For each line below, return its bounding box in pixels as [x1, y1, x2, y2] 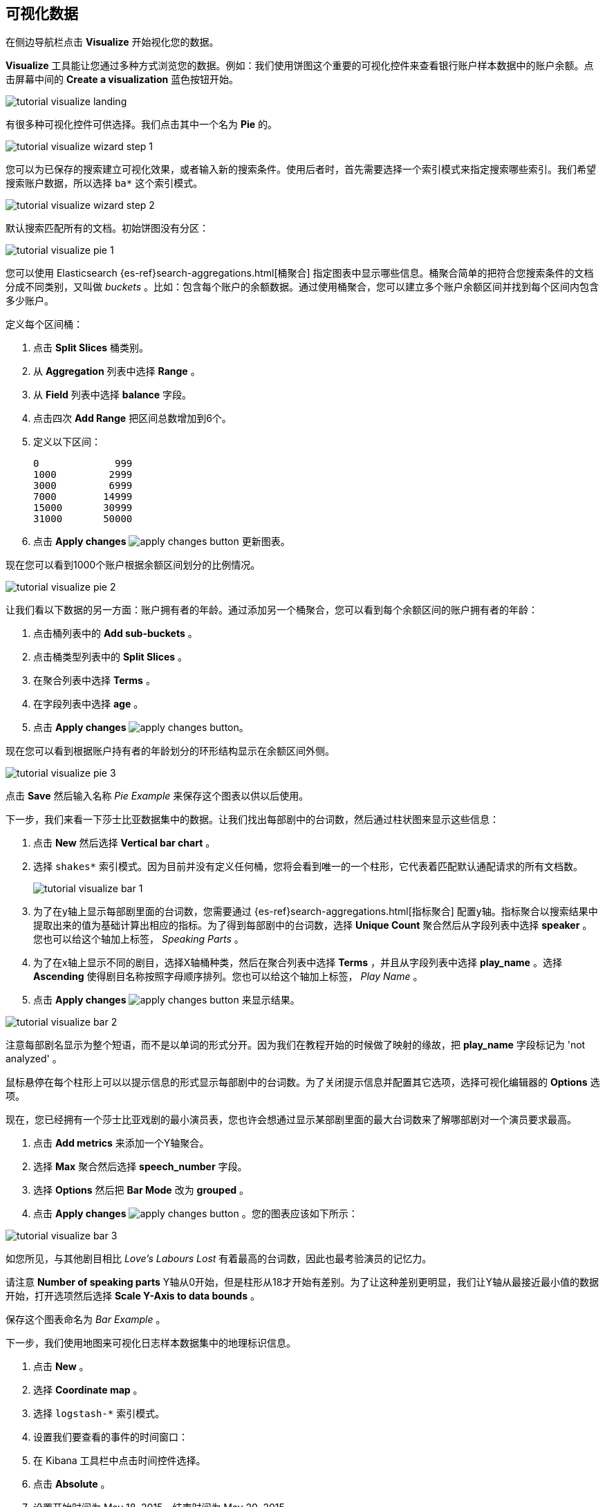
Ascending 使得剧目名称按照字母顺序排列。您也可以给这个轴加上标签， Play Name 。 [33, 970, 423, 983]
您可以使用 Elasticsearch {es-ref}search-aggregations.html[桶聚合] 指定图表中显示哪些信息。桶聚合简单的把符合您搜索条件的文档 [6, 267, 594, 279]
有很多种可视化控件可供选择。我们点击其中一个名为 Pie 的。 [6, 118, 278, 131]
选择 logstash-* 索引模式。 [33, 1407, 165, 1420]
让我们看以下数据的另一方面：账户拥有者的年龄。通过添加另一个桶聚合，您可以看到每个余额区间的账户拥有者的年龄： [6, 604, 538, 616]
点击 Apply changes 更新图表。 [33, 535, 290, 548]
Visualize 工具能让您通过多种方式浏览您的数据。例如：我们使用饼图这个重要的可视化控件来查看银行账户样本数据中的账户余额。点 [6, 59, 594, 72]
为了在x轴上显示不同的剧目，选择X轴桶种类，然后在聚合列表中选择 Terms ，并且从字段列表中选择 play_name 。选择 [33, 956, 562, 969]
